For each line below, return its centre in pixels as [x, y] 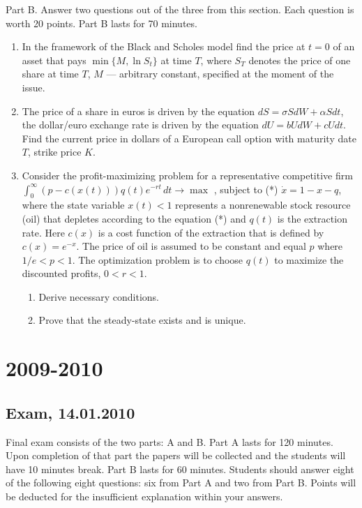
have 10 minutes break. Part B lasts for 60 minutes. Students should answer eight [180, 469]
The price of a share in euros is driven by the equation [138, 111]
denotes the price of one [300, 60]
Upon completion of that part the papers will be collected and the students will [176, 455]
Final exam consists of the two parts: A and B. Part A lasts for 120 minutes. [169, 441]
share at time [50, 74]
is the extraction [312, 218]
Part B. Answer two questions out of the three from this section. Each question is [180, 9]
